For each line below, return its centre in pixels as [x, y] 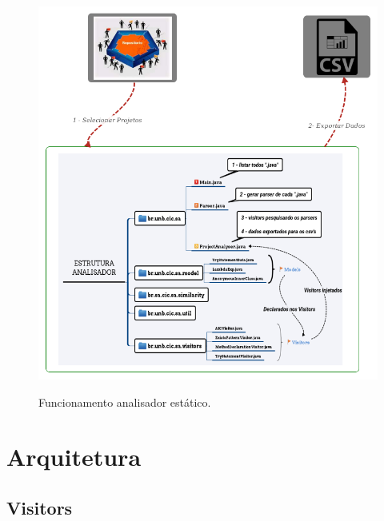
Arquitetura [74, 457]
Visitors [40, 507]
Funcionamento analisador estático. [125, 402]
